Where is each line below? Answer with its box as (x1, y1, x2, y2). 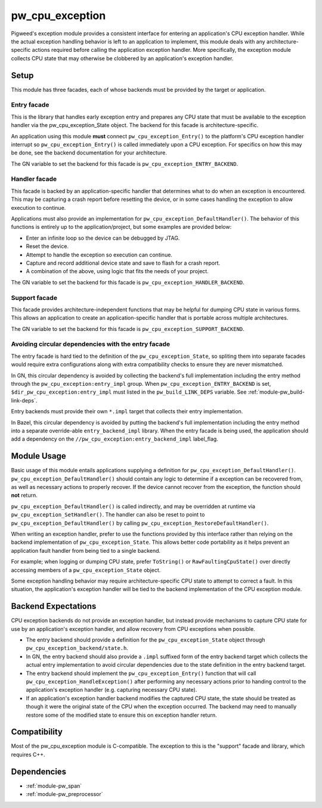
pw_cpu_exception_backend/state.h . (26, 645, 128, 652)
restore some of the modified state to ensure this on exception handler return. (26, 711, 217, 719)
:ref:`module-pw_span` (26, 782, 82, 790)
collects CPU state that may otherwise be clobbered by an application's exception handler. (11, 54, 234, 62)
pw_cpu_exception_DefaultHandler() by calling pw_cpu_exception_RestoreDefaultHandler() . (11, 519, 269, 527)
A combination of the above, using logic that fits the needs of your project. (26, 268, 209, 275)
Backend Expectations (11, 601, 97, 611)
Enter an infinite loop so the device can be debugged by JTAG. (26, 234, 180, 242)
